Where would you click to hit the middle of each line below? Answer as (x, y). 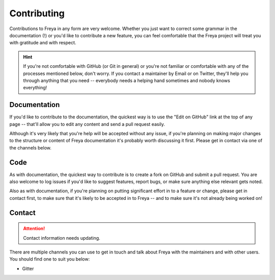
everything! (35, 88)
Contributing (37, 13)
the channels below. (31, 147)
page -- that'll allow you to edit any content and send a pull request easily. (87, 124)
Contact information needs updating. (62, 238)
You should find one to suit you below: (50, 259)
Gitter (28, 268)
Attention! (34, 228)
